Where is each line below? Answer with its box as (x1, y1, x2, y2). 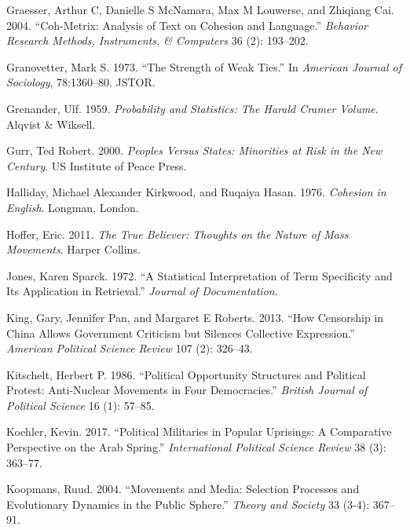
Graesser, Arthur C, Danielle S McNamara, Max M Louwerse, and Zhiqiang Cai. (6, 2, 394, 17)
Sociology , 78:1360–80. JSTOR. (6, 74, 156, 90)
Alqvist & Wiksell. (6, 115, 96, 132)
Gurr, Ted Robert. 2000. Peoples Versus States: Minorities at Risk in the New (6, 142, 383, 159)
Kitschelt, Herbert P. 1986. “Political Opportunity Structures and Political (6, 366, 366, 382)
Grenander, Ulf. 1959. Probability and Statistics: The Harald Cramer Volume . (6, 100, 379, 116)
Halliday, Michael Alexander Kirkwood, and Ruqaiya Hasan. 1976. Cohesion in (6, 184, 386, 200)
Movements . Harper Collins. (6, 241, 141, 258)
